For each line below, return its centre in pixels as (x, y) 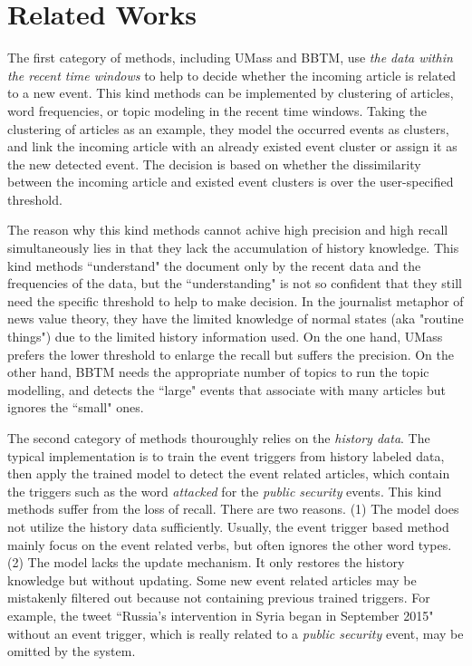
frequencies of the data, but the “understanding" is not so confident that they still (235, 283)
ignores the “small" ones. (76, 407)
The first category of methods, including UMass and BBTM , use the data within (230, 58)
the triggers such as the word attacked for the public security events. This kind (225, 491)
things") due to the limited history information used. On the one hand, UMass (225, 337)
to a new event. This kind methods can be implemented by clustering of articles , (231, 93)
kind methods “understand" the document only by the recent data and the (214, 265)
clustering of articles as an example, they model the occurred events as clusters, (228, 128)
